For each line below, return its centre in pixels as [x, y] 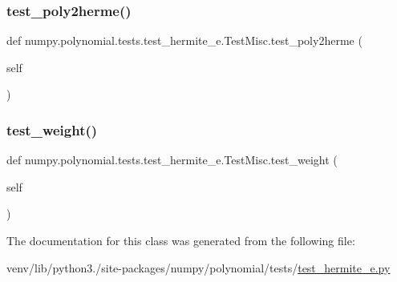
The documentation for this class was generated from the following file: [181, 240]
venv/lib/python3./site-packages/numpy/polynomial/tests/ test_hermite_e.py [198, 267]
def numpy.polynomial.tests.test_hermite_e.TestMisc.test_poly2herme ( [184, 40]
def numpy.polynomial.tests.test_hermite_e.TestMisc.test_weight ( [172, 160]
